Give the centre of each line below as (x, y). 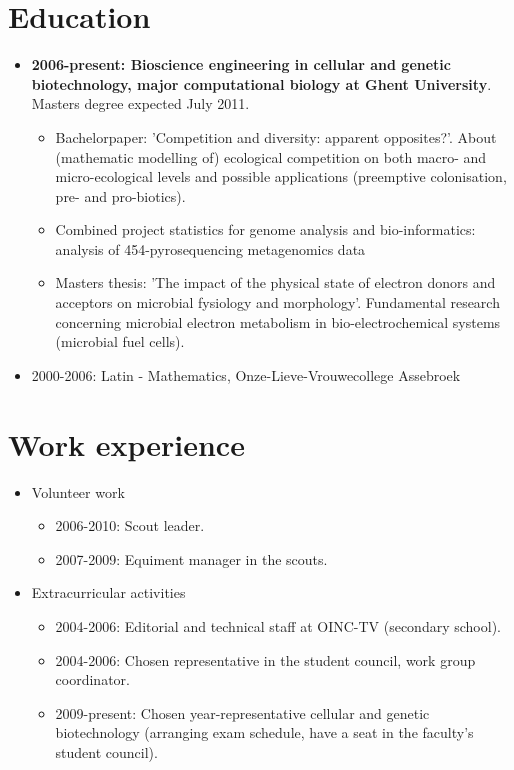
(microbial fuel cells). (120, 341)
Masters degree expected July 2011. (140, 103)
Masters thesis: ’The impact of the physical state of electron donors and (275, 282)
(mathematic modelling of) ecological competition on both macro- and (271, 156)
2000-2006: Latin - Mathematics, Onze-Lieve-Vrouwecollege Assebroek (246, 374)
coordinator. (92, 679)
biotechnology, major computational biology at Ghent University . (261, 83)
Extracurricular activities (108, 592)
